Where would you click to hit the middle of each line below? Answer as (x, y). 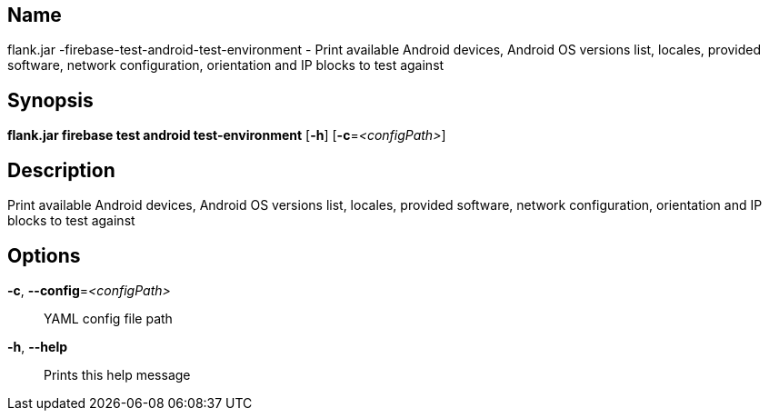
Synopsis (50, 100)
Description (61, 170)
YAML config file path (108, 318)
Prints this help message (117, 374)
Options (44, 255)
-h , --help (38, 346)
